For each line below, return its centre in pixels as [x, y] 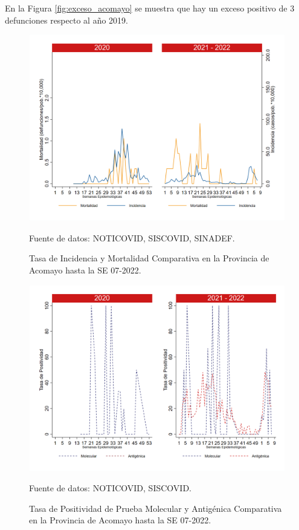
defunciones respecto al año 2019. [66, 20]
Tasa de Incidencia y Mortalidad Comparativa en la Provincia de [149, 258]
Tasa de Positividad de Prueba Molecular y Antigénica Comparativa [156, 508]
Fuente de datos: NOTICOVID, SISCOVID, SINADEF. [132, 237]
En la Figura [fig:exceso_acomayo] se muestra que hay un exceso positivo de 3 [150, 8]
